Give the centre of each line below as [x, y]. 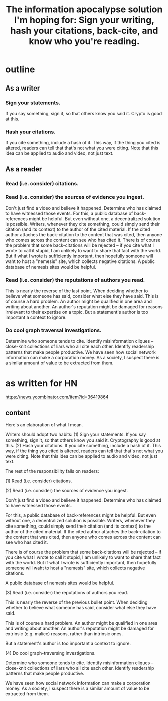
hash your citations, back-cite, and [84, 31]
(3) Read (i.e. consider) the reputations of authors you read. [67, 593]
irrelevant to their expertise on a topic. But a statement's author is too [77, 312]
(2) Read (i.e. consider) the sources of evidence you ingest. [67, 491]
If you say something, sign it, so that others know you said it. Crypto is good [84, 113]
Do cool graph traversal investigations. [53, 330]
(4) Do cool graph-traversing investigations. [50, 653]
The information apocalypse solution [84, 9]
